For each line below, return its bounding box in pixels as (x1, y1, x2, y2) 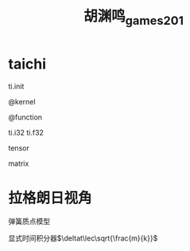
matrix (8, 159, 29, 168)
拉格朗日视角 (8, 189, 93, 207)
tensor (8, 143, 29, 152)
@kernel (8, 96, 36, 106)
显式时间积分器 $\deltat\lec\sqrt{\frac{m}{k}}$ (8, 233, 158, 243)
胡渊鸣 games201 (83, 7, 184, 28)
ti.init (8, 81, 25, 91)
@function (8, 112, 42, 122)
